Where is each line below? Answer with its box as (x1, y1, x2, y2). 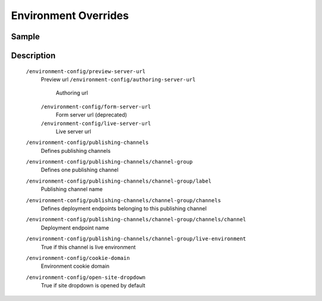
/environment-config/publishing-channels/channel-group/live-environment (26, 236, 247, 242)
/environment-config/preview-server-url (26, 68, 146, 74)
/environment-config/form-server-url (41, 103, 151, 110)
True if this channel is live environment (41, 243, 136, 250)
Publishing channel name (41, 186, 103, 193)
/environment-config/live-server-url (41, 120, 151, 127)
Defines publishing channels (41, 147, 111, 154)
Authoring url (55, 89, 88, 96)
